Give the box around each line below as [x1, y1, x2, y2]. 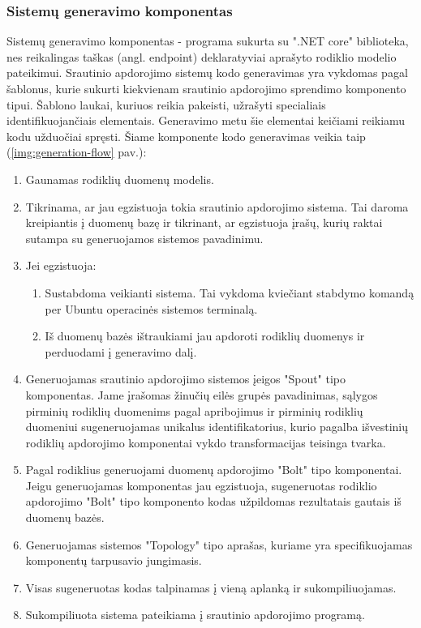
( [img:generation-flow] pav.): [6, 143, 147, 160]
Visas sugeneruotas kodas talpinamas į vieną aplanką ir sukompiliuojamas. [25, 579, 397, 596]
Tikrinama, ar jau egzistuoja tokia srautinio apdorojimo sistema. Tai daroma [25, 198, 409, 215]
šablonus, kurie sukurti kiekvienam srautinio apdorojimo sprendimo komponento [6, 80, 406, 96]
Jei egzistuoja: [25, 257, 97, 274]
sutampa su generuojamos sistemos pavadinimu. [25, 229, 264, 246]
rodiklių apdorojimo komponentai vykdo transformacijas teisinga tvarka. [25, 434, 386, 451]
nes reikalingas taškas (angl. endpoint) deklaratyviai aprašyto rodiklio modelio [6, 48, 397, 65]
